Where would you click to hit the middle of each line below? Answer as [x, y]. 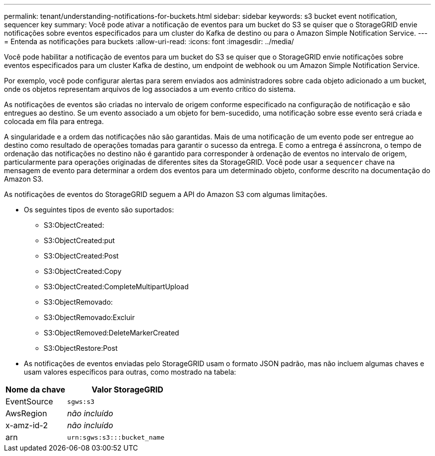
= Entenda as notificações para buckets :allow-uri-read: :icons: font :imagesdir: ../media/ [149, 41]
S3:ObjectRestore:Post [81, 348]
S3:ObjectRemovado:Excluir [89, 317]
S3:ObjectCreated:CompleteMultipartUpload [116, 287]
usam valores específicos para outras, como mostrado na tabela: [130, 372]
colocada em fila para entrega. [54, 121]
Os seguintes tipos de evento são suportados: [99, 210]
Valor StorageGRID [127, 390]
